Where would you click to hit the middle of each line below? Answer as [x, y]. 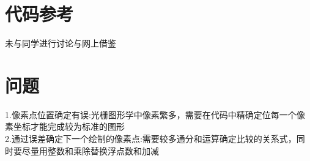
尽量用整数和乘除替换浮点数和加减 [90, 150]
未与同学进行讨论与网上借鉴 [61, 43]
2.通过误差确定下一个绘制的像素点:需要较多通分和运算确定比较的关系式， [151, 139]
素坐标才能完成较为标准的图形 [65, 126]
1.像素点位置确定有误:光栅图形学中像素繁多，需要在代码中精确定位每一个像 [155, 114]
